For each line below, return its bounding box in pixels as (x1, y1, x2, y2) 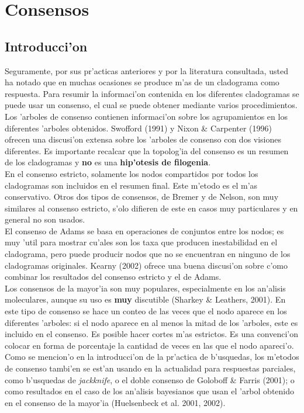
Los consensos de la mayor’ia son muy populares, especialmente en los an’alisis (5, 282, 286, 294)
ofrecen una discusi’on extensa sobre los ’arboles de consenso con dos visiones (5, 133, 282, 145)
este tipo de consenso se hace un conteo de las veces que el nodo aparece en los (5, 305, 287, 317)
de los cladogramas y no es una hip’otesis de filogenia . (5, 156, 211, 168)
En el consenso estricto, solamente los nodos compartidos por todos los (5, 167, 258, 179)
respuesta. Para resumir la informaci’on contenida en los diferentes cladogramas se (5, 87, 299, 99)
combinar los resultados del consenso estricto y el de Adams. (5, 270, 222, 283)
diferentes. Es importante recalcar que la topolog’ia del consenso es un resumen (5, 144, 289, 157)
